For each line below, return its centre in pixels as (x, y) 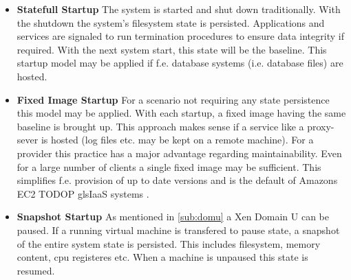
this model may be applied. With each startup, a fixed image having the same (181, 113)
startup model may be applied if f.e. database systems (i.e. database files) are (180, 63)
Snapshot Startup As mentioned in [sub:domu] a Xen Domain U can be (173, 217)
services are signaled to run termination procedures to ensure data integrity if (180, 36)
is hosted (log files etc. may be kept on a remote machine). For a (177, 140)
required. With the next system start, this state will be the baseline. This (172, 49)
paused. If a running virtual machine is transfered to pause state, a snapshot (178, 230)
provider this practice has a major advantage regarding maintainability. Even (179, 153)
